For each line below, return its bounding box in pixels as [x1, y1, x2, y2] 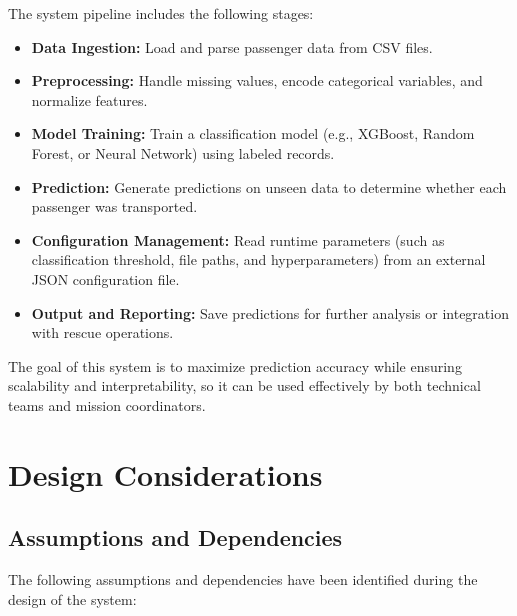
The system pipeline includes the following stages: [8, 3, 314, 23]
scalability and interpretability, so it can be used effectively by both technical [8, 375, 481, 396]
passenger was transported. [31, 196, 198, 217]
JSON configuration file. [31, 268, 180, 289]
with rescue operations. [31, 322, 174, 343]
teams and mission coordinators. [8, 394, 206, 415]
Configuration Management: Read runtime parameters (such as [31, 229, 445, 250]
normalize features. [31, 89, 148, 110]
